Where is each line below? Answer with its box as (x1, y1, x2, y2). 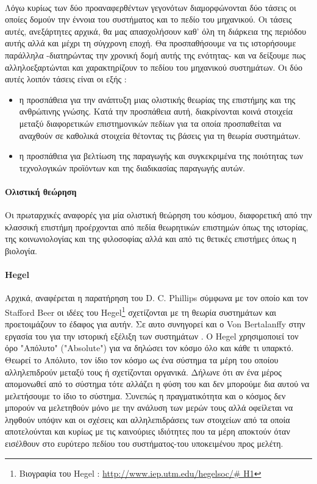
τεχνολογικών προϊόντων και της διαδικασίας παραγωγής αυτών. (19, 161, 245, 174)
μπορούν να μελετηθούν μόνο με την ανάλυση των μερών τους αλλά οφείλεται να (5, 401, 293, 414)
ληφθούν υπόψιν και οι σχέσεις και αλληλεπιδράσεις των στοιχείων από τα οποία (5, 413, 290, 425)
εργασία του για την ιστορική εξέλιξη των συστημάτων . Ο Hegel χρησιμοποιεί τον (5, 329, 299, 342)
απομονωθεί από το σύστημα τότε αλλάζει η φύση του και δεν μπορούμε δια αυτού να (5, 377, 310, 390)
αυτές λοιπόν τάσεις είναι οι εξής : (5, 73, 127, 85)
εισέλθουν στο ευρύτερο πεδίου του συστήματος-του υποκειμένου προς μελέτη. (5, 437, 283, 450)
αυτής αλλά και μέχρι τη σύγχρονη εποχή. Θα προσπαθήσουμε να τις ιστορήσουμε (5, 37, 296, 49)
